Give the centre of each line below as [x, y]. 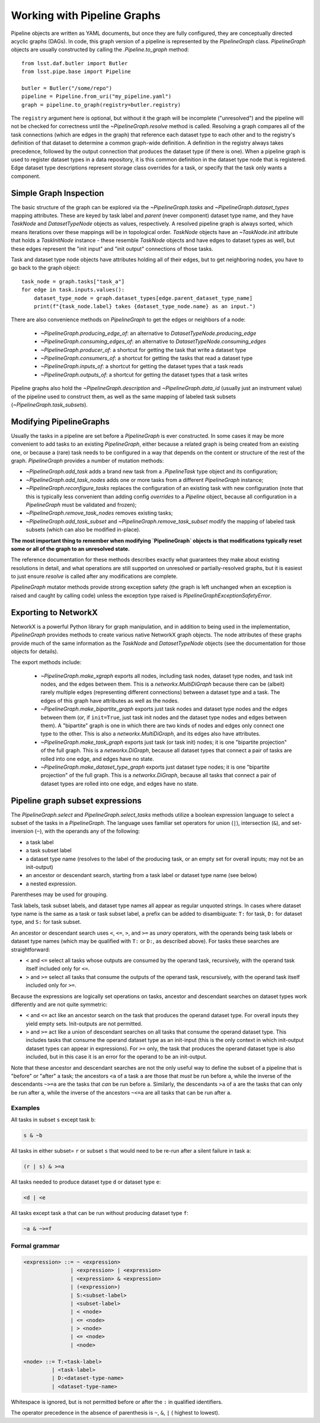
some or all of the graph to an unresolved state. [71, 549]
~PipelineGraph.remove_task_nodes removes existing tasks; [99, 513]
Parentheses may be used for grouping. [59, 894]
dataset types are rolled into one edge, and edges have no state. [119, 784]
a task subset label [49, 850]
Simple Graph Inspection [57, 193]
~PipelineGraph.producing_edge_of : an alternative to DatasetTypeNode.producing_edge [148, 333]
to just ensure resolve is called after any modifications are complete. [94, 576]
